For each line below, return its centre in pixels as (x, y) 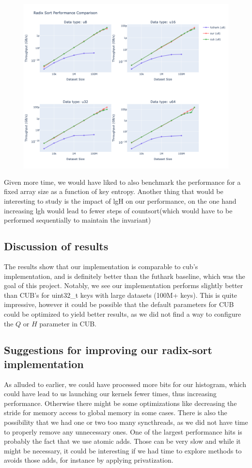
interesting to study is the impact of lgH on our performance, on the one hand (120, 201)
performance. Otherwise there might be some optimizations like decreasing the (120, 403)
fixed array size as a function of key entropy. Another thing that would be (114, 191)
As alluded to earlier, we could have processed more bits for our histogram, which (125, 384)
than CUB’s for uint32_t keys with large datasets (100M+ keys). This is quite (121, 295)
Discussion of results (56, 246)
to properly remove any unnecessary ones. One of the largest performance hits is (123, 431)
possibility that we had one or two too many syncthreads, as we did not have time (126, 422)
